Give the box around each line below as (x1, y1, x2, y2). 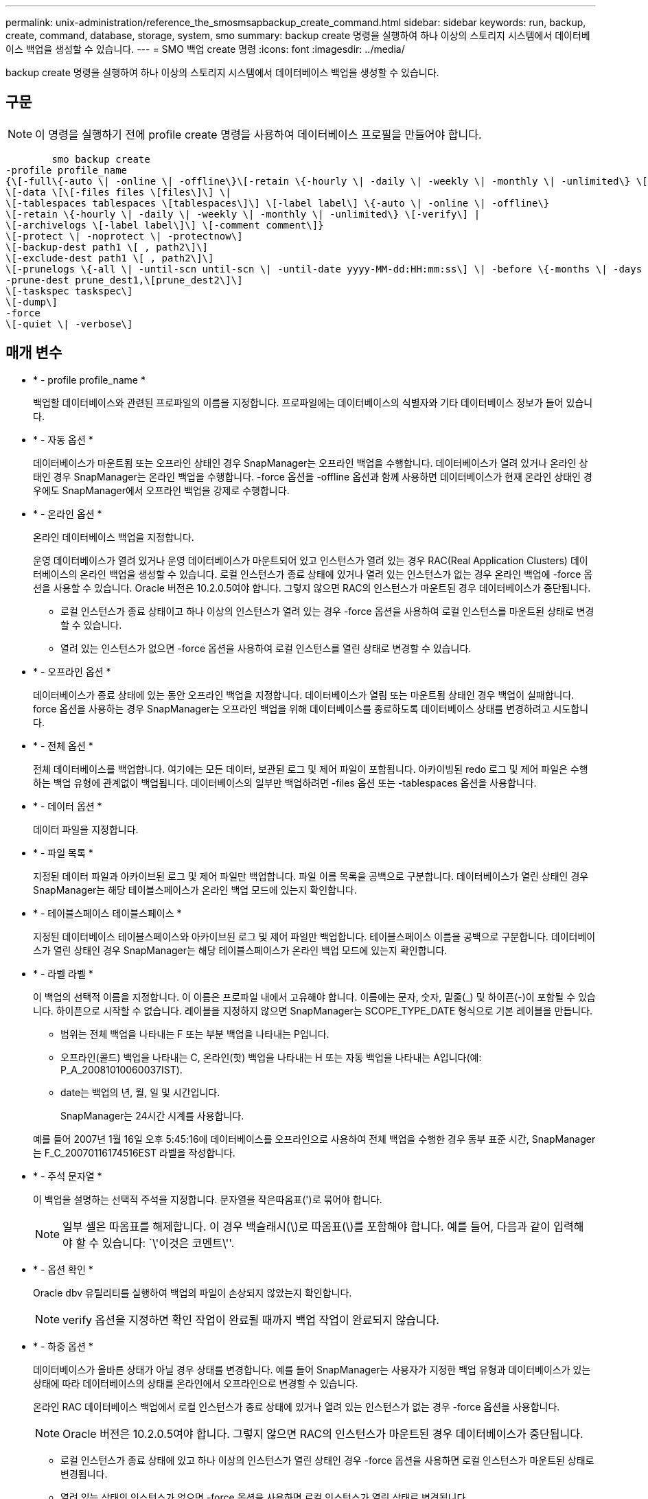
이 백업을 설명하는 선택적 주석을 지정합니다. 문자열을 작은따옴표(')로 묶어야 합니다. (33, 1193, 382, 1205)
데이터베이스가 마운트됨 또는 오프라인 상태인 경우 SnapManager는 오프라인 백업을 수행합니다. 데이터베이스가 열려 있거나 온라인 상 (33, 456, 588, 469)
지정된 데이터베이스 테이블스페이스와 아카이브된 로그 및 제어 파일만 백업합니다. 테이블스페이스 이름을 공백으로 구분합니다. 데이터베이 (33, 930, 596, 942)
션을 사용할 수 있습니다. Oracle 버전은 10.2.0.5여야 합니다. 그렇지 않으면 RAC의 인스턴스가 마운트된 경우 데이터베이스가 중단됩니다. (33, 581, 591, 594)
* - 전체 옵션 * (33, 739, 93, 752)
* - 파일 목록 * (33, 846, 93, 859)
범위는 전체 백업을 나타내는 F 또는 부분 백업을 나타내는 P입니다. (60, 1027, 329, 1040)
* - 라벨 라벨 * (33, 967, 93, 979)
